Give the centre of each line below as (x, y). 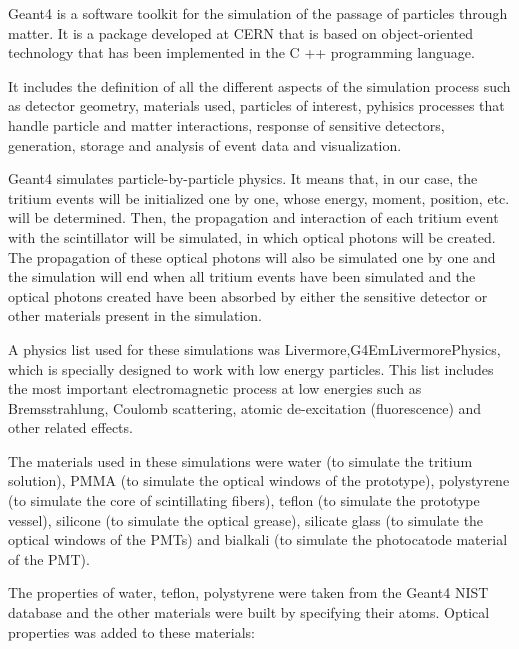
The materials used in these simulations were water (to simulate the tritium (240, 460)
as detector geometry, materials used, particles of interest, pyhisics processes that (256, 105)
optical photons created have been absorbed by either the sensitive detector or (248, 295)
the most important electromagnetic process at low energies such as (215, 388)
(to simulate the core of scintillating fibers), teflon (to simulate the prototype (244, 500)
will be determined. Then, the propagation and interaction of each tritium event (253, 217)
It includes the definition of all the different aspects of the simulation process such (259, 85)
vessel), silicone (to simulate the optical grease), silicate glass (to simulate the (246, 519)
